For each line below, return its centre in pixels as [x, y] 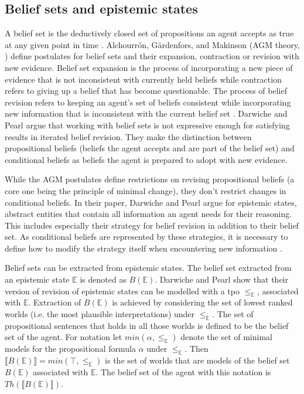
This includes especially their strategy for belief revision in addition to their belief [152, 225]
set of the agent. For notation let [64, 337]
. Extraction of [55, 302]
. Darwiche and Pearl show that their [221, 279]
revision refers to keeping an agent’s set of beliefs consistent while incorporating [148, 102]
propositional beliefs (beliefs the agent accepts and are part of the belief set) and [150, 148]
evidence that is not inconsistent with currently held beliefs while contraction [143, 79]
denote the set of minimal [226, 337]
